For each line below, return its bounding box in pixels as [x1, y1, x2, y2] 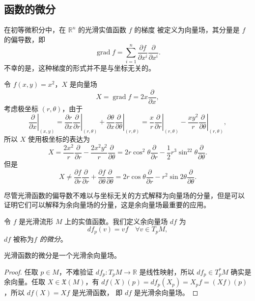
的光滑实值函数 [78, 25, 126, 35]
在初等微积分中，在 [4, 25, 66, 35]
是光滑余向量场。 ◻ [134, 287, 198, 298]
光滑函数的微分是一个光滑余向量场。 [4, 250, 121, 260]
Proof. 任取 [4, 267, 38, 277]
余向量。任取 [4, 276, 45, 287]
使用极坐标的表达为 [28, 134, 90, 144]
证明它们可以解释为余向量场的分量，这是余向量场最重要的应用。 [4, 200, 210, 210]
